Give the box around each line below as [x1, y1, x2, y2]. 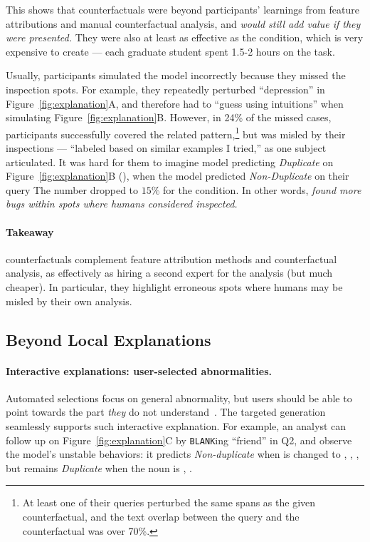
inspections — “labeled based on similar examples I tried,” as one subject [6, 140, 327, 155]
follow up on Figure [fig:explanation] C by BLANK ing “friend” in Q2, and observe [6, 432, 352, 447]
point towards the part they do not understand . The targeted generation [6, 404, 326, 419]
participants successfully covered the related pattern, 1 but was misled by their [6, 124, 346, 141]
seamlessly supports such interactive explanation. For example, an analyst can [6, 418, 347, 433]
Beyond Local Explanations [6, 328, 211, 350]
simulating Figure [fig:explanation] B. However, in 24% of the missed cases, [6, 110, 332, 125]
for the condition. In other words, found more [163, 182, 361, 197]
